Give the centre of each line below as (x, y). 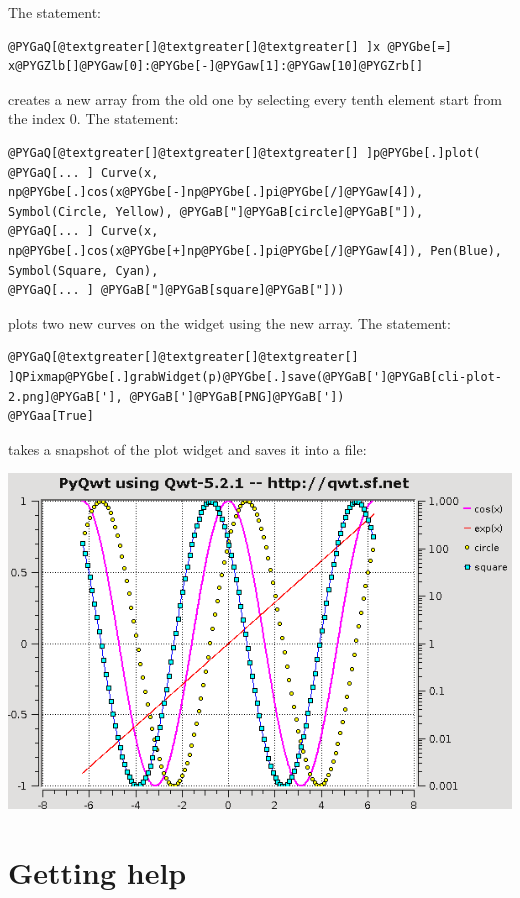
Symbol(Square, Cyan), (83, 270)
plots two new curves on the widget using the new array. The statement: (229, 322)
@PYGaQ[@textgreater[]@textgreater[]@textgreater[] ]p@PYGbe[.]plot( (244, 152)
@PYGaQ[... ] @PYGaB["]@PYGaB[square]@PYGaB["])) (176, 290)
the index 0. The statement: (93, 118)
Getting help (97, 872)
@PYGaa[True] (51, 416)
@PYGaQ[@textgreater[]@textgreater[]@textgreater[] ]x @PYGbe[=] (230, 46)
